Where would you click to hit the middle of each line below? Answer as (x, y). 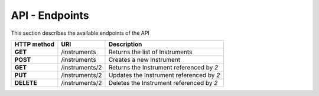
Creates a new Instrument (144, 59)
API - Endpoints (50, 15)
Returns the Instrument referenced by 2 (163, 67)
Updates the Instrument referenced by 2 (164, 75)
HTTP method (35, 44)
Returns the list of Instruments (150, 52)
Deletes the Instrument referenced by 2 (163, 82)
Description (125, 44)
